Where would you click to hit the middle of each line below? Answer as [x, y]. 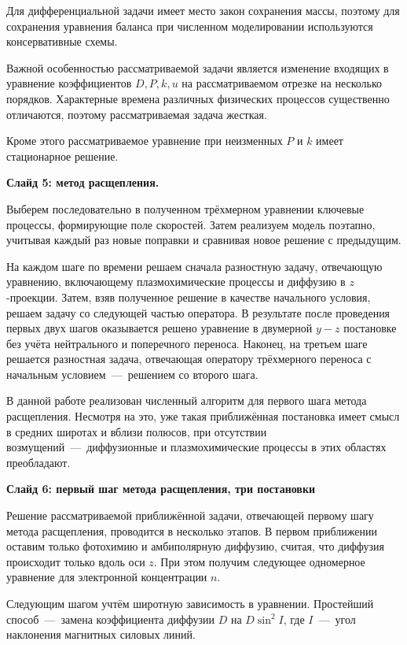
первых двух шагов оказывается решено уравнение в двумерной [159, 328]
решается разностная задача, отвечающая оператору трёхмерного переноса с [189, 359]
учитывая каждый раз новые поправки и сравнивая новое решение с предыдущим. [204, 240]
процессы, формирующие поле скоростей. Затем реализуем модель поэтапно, [191, 224]
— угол [337, 619]
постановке [370, 328]
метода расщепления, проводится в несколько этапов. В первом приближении [192, 530]
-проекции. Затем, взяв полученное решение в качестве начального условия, [189, 297]
